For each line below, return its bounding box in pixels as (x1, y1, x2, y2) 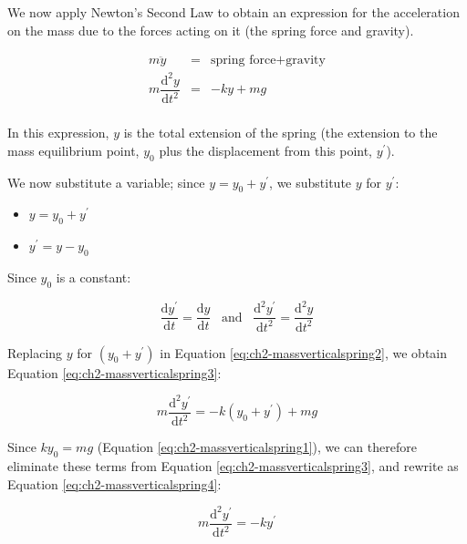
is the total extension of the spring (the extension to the (123, 123, 438, 142)
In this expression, (7, 123, 109, 142)
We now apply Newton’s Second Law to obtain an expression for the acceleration (7, 3, 460, 21)
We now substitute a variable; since (7, 172, 205, 191)
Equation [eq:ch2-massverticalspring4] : (7, 474, 222, 493)
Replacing (7, 343, 63, 362)
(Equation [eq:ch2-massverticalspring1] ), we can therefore (97, 437, 417, 457)
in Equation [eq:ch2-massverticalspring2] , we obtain (160, 343, 448, 362)
